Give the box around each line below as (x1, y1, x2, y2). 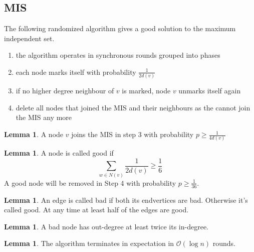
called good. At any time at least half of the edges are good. (4, 204, 189, 215)
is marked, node (122, 85, 171, 96)
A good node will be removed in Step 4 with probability (4, 177, 176, 188)
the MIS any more (16, 112, 72, 122)
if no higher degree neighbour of (16, 85, 114, 96)
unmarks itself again (178, 85, 241, 96)
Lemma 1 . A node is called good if (4, 148, 114, 158)
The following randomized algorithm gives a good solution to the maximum (4, 23, 236, 34)
